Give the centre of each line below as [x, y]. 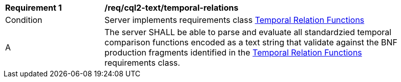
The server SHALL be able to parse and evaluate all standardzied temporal [248, 32]
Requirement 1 [34, 8]
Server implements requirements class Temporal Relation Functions [235, 20]
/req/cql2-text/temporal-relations [172, 8]
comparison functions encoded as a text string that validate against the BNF [251, 42]
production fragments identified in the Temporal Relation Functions [233, 52]
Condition [24, 20]
